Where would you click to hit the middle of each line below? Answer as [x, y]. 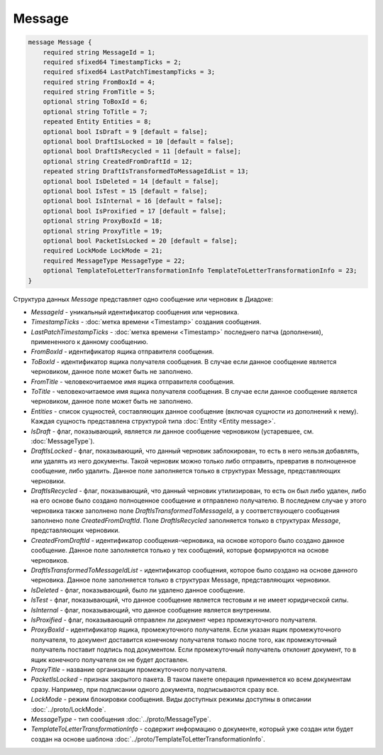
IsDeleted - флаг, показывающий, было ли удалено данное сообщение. [138, 590]
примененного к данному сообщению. [89, 342]
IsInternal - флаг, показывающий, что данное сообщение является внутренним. [151, 610]
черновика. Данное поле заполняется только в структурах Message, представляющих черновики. [181, 580]
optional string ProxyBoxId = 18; [103, 221]
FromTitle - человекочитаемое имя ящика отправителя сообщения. [133, 381]
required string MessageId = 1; [99, 52]
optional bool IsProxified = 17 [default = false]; [135, 211]
